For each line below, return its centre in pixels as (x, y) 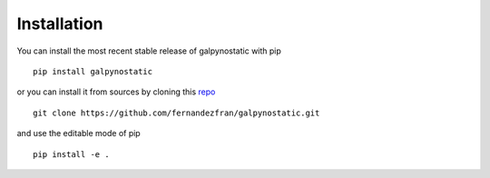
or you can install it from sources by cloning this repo (116, 92)
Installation (60, 24)
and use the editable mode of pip (78, 133)
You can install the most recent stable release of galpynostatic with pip (149, 51)
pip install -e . (71, 154)
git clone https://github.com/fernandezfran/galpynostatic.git (176, 113)
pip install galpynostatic (93, 71)
